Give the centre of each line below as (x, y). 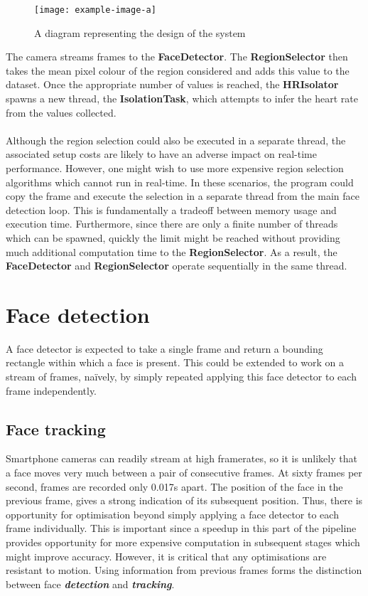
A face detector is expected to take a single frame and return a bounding (164, 348)
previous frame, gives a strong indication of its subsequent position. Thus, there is (184, 500)
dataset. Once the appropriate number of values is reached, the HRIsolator (172, 84)
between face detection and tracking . (90, 584)
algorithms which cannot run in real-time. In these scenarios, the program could (180, 182)
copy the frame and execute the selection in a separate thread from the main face (183, 196)
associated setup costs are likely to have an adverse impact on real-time (162, 154)
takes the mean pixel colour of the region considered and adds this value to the (178, 70)
